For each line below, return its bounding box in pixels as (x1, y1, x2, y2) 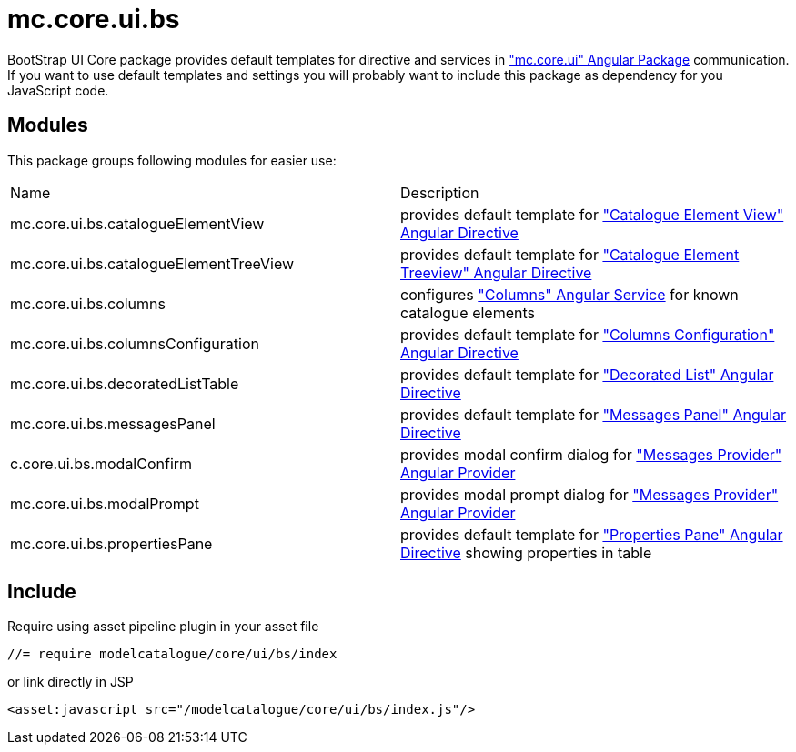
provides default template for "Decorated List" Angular (400, 365, 774, 384)
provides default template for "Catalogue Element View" (400, 205, 784, 224)
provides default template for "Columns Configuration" (400, 325, 775, 344)
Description (400, 183, 479, 202)
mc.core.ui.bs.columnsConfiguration (10, 334, 259, 353)
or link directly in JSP (7, 674, 134, 690)
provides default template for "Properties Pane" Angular (400, 525, 783, 544)
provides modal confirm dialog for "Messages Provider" (400, 445, 782, 464)
